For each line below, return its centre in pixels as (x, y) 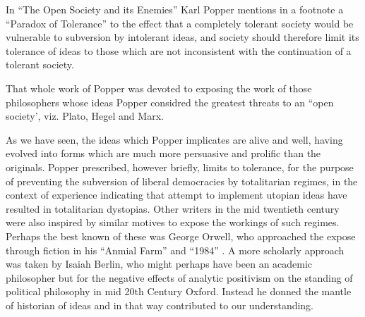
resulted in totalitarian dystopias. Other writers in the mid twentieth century (173, 208)
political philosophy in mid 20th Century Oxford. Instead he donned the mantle (179, 291)
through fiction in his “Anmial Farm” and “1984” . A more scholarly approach (175, 250)
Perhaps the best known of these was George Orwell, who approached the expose (181, 236)
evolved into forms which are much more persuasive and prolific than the (163, 153)
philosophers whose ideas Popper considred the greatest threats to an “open (170, 102)
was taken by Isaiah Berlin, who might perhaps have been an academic (159, 264)
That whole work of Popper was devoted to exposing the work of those (159, 88)
